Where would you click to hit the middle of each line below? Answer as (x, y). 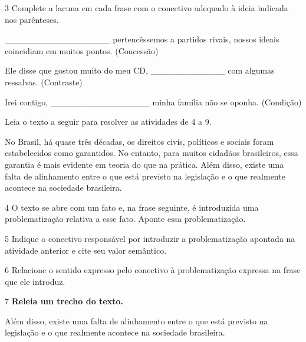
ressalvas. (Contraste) (44, 82)
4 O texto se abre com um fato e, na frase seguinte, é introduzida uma (132, 207)
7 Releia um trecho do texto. (64, 301)
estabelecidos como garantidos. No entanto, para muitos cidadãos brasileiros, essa (152, 153)
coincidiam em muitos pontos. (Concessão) (82, 50)
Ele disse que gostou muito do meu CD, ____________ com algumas (140, 70)
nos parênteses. (32, 19)
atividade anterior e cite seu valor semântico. (86, 250)
